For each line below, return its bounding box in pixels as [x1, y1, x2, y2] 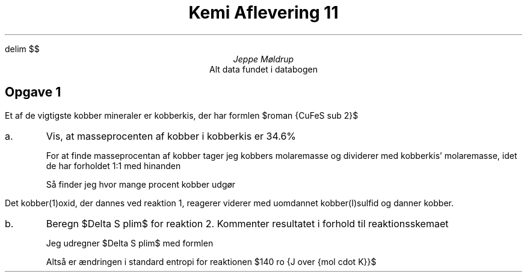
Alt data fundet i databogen [209, 64, 318, 74]
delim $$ [5, 43, 40, 54]
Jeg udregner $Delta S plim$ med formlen [46, 237, 214, 248]
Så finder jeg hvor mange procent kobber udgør [46, 179, 236, 189]
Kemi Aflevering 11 [188, 2, 339, 23]
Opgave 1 [5, 85, 61, 100]
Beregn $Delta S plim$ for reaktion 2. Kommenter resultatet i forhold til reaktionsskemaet [46, 217, 449, 230]
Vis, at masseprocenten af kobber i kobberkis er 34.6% [46, 130, 297, 142]
